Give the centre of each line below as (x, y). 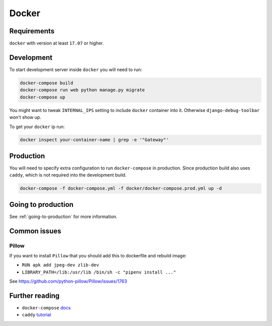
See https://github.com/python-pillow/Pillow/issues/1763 (68, 281)
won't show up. (25, 117)
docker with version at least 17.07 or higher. (57, 43)
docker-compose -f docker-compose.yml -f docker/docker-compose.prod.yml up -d (121, 188)
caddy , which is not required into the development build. (68, 175)
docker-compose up (43, 97)
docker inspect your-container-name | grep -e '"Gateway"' (94, 140)
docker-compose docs (46, 308)
